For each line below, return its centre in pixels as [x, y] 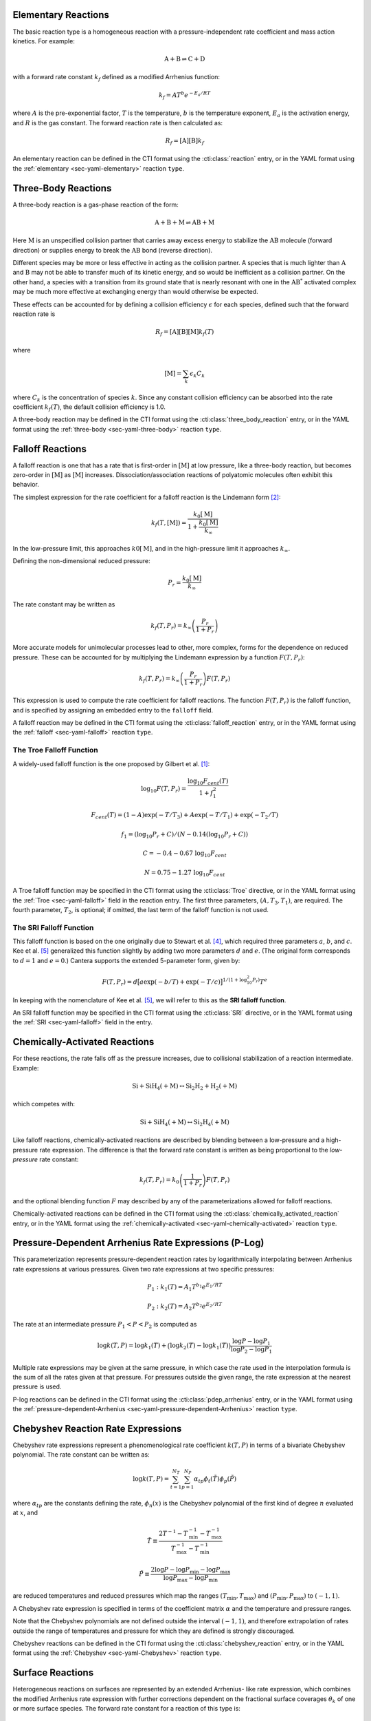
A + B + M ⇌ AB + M [185, 222]
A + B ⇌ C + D [184, 59]
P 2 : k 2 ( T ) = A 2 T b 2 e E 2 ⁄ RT [184, 1306]
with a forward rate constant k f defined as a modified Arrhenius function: [116, 78]
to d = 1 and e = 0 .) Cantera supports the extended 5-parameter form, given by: [126, 960]
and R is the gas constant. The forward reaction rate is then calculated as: [118, 123]
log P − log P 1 [251, 1342]
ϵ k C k [197, 374]
